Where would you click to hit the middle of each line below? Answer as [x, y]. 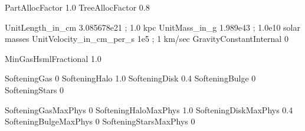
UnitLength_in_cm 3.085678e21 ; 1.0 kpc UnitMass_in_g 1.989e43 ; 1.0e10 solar [152, 27]
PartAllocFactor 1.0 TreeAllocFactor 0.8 [77, 7]
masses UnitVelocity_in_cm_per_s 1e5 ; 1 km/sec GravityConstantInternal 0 [147, 39]
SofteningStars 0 [35, 89]
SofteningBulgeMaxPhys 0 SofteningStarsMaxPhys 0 [100, 121]
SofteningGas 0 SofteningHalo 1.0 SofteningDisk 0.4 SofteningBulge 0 [130, 78]
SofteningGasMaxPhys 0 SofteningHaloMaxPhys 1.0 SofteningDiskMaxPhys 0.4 [149, 109]
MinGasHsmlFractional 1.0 [53, 58]
